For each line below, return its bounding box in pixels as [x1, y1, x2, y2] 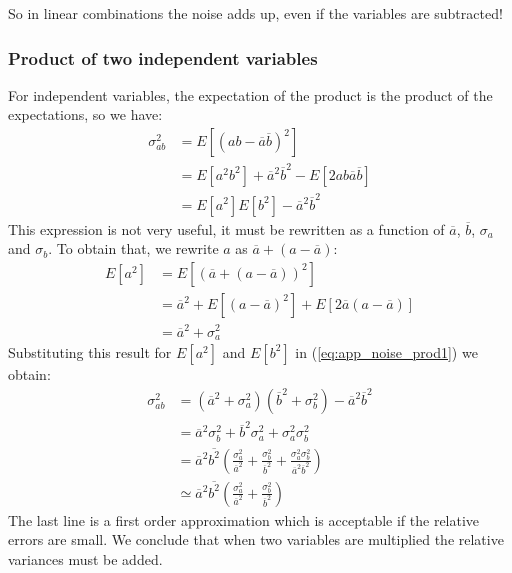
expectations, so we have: [8, 104, 163, 125]
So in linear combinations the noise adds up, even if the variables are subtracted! [8, 3, 503, 23]
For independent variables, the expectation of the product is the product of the [8, 84, 493, 105]
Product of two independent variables [8, 45, 318, 70]
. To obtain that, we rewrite [48, 238, 219, 259]
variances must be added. [8, 548, 163, 569]
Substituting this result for [8, 341, 172, 362]
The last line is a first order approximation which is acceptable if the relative [8, 509, 480, 530]
